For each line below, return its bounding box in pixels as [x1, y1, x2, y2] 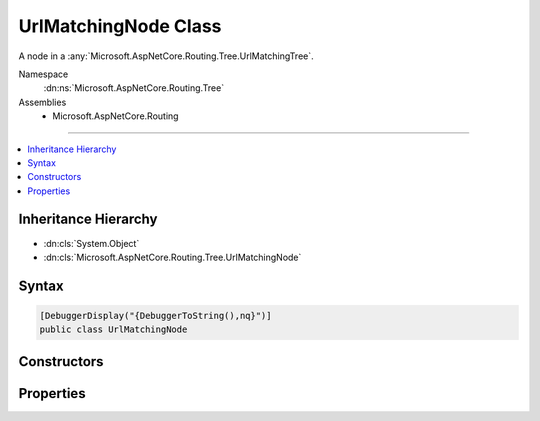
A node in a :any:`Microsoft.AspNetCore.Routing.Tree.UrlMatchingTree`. [18, 50, 314, 62]
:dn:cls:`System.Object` [43, 237, 140, 249]
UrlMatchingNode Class [18, 15, 222, 37]
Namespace [18, 68, 69, 80]
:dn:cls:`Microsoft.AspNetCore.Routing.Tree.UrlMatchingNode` [43, 251, 302, 263]
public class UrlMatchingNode [39, 324, 188, 335]
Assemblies [18, 96, 67, 108]
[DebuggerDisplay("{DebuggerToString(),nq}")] [39, 310, 272, 321]
